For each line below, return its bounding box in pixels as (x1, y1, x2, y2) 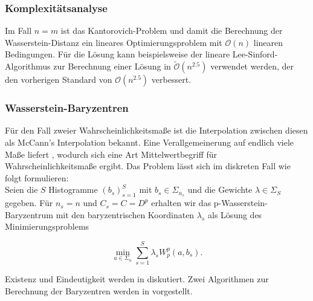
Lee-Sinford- (232, 48, 278, 60)
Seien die (5, 183, 38, 196)
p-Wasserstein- (213, 196, 268, 209)
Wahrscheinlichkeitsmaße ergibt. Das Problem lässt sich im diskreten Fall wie (5, 160, 291, 172)
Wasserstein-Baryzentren (5, 100, 129, 115)
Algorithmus (5, 60, 51, 73)
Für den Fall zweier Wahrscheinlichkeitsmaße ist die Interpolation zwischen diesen (5, 124, 308, 137)
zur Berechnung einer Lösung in (53, 60, 171, 73)
